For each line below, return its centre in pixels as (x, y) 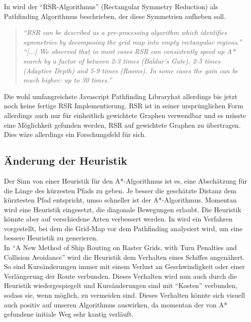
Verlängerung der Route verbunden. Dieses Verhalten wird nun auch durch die (120, 276)
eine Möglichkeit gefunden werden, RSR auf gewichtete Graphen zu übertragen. (122, 125)
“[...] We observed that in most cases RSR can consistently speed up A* (129, 51)
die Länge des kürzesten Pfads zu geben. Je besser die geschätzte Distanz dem (120, 190)
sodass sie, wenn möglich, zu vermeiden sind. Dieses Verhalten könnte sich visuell (125, 295)
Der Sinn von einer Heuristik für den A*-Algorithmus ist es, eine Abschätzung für (125, 180)
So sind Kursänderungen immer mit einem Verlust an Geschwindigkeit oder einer (125, 266)
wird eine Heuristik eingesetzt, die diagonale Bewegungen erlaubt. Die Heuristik (123, 209)
